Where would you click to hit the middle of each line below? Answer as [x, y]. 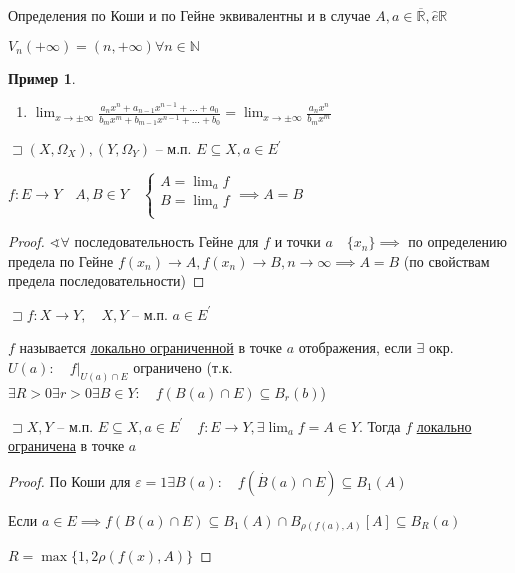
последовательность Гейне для [166, 241]
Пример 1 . [42, 77]
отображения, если [355, 347]
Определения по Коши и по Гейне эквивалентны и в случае [189, 15]
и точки [297, 241]
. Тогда [380, 425]
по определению [457, 241]
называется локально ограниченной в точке [150, 347]
